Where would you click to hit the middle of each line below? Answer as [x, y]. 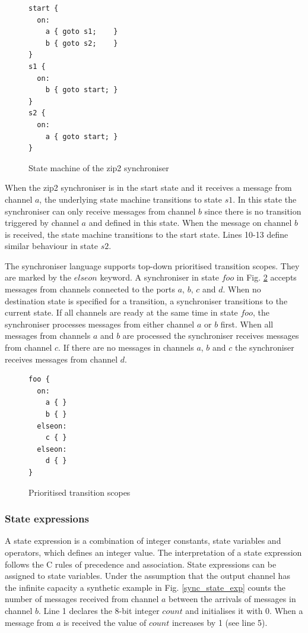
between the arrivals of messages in [232, 599]
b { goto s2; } [82, 43]
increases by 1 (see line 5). [220, 622]
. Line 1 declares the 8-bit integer [99, 610]
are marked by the [38, 277]
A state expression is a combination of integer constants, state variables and [143, 541]
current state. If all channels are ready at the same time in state [121, 312]
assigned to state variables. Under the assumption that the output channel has [147, 576]
